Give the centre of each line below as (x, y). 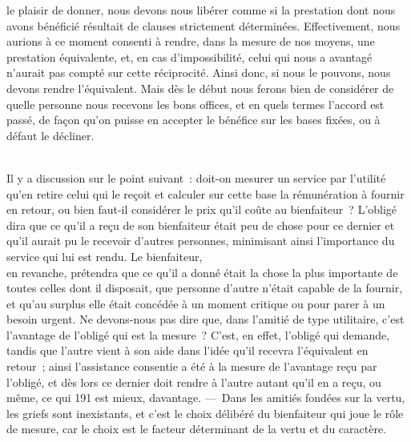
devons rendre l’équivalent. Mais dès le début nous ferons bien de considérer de (200, 88)
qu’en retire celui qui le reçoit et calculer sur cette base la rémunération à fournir (205, 193)
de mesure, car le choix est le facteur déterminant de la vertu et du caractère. (197, 429)
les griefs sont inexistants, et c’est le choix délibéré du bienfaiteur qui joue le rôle (205, 413)
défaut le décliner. (50, 135)
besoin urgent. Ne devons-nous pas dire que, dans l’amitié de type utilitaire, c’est (205, 319)
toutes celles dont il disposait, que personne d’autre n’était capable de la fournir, (205, 288)
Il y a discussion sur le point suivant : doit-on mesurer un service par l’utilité (196, 177)
